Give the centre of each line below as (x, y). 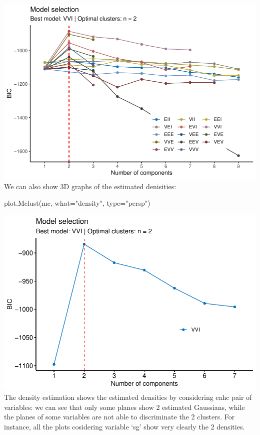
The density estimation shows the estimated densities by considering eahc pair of (128, 397)
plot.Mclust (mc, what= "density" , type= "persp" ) (77, 203)
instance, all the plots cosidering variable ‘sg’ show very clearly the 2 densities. (124, 426)
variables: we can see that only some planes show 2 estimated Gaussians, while (124, 407)
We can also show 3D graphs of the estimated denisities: (90, 186)
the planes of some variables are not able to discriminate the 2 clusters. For (119, 417)
